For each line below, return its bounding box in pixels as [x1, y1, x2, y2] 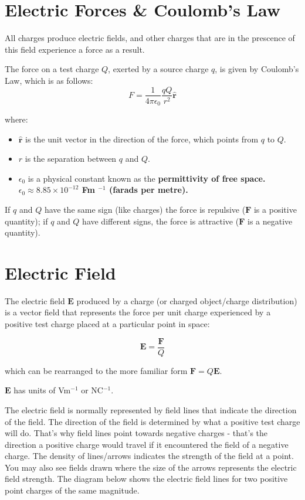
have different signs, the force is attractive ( [82, 215, 239, 227]
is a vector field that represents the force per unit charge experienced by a [5, 306, 271, 318]
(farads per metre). [109, 183, 188, 196]
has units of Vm [13, 384, 71, 396]
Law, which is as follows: [5, 74, 93, 86]
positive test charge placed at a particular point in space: [5, 318, 210, 330]
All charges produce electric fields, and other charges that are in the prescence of [5, 32, 295, 44]
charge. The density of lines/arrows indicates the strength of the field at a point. [5, 450, 294, 462]
